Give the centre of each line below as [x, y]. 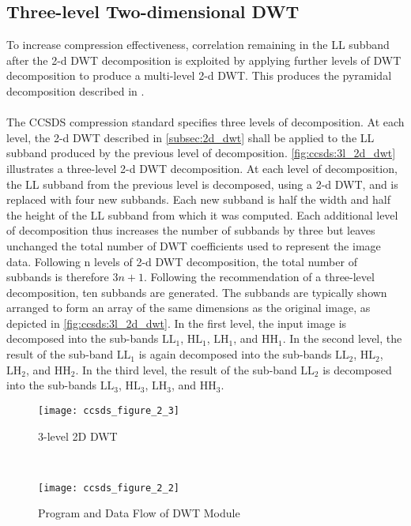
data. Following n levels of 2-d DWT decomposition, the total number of [182, 261]
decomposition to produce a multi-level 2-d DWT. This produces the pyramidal [199, 75]
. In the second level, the [342, 338]
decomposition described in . [75, 90]
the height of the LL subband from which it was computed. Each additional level [202, 214]
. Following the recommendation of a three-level [259, 277]
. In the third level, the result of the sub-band [186, 369]
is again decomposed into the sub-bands [235, 354]
